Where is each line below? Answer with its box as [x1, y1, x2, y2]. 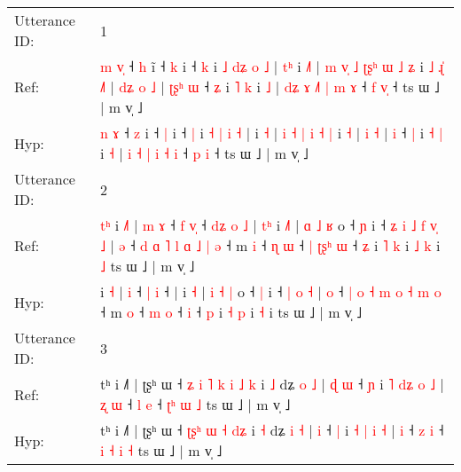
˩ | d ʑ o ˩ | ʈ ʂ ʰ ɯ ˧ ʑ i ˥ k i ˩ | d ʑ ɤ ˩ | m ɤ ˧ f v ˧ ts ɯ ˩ [99, 76, 440, 97]
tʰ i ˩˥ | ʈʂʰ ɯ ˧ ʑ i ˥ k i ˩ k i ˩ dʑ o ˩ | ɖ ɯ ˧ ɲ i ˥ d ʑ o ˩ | [99, 374, 444, 394]
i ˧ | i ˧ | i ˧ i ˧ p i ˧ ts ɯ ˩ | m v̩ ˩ [99, 143, 309, 163]
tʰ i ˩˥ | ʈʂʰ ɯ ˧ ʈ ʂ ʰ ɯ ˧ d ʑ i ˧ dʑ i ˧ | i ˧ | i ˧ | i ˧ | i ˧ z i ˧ [99, 420, 444, 440]
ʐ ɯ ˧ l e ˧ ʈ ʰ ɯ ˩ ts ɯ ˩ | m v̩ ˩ [99, 394, 291, 414]
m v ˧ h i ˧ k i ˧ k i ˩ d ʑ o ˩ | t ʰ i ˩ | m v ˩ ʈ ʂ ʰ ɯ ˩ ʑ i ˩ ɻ [99, 56, 444, 76]
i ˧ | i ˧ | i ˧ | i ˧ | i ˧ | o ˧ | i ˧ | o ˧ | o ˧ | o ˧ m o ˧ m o [99, 281, 441, 302]
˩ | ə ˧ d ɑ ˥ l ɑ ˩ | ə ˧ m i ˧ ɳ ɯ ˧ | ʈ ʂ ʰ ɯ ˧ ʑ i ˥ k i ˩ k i [99, 235, 441, 256]
